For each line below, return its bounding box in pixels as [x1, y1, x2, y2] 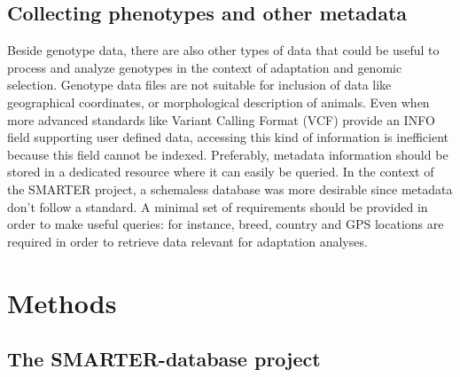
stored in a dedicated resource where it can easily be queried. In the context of [7, 162, 434, 181]
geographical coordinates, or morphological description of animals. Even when [7, 92, 430, 111]
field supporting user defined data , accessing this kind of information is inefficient [7, 128, 449, 146]
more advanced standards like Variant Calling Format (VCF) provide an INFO [7, 110, 435, 129]
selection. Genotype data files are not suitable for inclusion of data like [7, 75, 392, 94]
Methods [7, 284, 117, 320]
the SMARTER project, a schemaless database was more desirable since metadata [7, 179, 453, 198]
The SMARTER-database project [7, 345, 321, 373]
